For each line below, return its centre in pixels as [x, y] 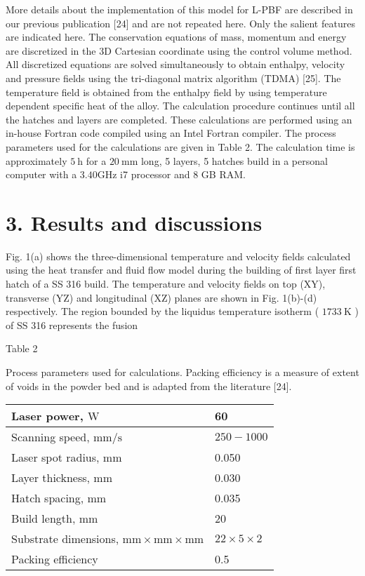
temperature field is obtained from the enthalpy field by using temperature [166, 92]
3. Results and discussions [134, 222]
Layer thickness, [51, 478]
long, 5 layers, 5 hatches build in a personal [234, 160]
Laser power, [47, 416]
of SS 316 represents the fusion [72, 324]
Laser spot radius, [55, 457]
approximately [36, 160]
